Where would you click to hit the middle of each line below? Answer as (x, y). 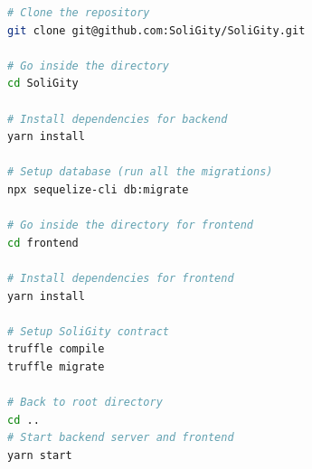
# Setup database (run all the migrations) (140, 172)
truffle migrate (56, 366)
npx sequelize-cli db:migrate (98, 189)
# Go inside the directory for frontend (131, 225)
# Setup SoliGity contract (88, 331)
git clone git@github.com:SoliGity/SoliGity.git (156, 30)
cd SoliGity (43, 84)
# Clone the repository (79, 13)
